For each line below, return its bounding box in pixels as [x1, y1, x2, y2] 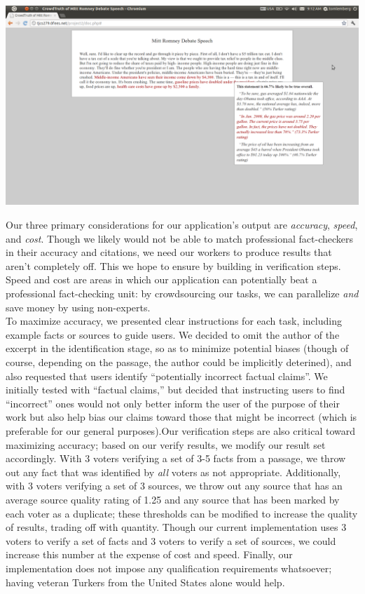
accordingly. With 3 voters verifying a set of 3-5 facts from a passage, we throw [6, 451, 346, 466]
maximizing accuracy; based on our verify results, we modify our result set [6, 437, 326, 452]
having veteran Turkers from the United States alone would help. [6, 574, 285, 589]
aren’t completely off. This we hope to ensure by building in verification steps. [6, 258, 341, 273]
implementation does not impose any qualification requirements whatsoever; [6, 560, 332, 575]
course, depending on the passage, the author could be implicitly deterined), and [6, 355, 352, 370]
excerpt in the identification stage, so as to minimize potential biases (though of [6, 341, 349, 356]
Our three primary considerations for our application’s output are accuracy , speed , [6, 217, 358, 232]
